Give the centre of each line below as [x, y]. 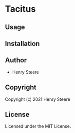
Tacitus [20, 9]
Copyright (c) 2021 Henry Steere [38, 99]
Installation [22, 43]
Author [16, 60]
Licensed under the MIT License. [38, 126]
